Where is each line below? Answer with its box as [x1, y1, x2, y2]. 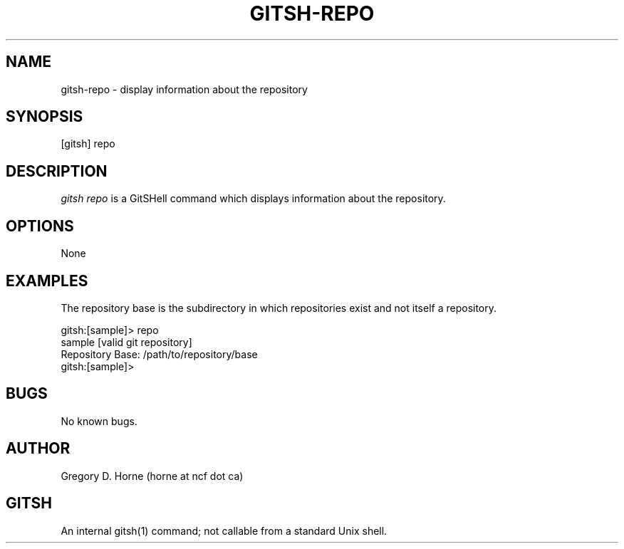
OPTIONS [6, 216, 74, 235]
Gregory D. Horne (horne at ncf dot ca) [61, 469, 244, 482]
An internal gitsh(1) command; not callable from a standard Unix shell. [61, 524, 388, 537]
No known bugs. [61, 414, 137, 427]
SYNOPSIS [6, 108, 83, 126]
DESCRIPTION [6, 162, 108, 180]
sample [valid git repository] [61, 335, 192, 348]
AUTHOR [6, 439, 71, 458]
